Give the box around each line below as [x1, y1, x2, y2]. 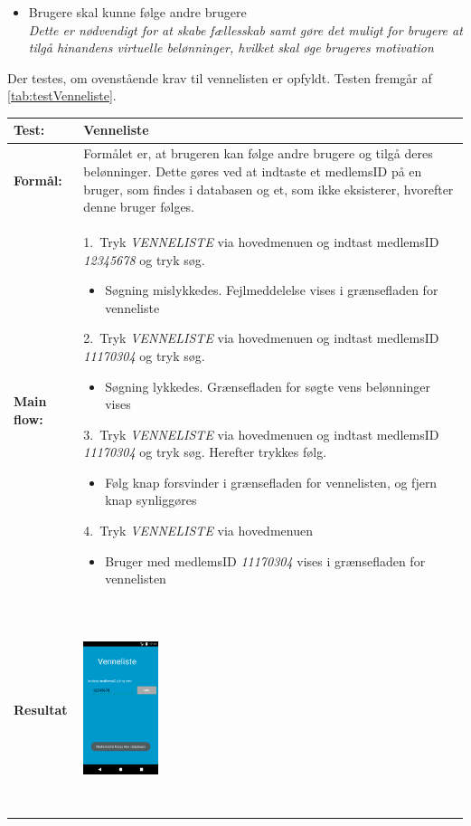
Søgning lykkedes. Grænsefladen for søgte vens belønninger [105, 376, 431, 395]
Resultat [14, 699, 68, 718]
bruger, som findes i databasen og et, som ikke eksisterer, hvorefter [83, 179, 454, 198]
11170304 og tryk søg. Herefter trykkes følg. [83, 442, 327, 461]
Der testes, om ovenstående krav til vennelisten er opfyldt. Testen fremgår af [7, 68, 432, 87]
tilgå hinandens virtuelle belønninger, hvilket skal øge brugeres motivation [28, 38, 434, 57]
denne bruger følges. [83, 197, 195, 216]
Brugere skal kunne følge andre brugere [28, 3, 247, 21]
